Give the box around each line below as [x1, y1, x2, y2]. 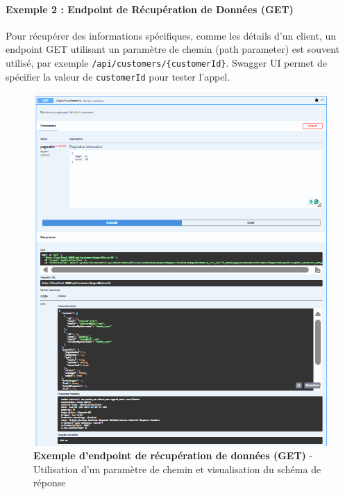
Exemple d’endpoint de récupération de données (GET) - [33, 448, 313, 463]
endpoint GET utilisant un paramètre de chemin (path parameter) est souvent [6, 42, 339, 56]
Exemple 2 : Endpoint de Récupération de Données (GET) [6, 1, 294, 16]
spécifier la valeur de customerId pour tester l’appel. [6, 69, 230, 83]
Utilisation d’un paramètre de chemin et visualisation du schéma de [33, 461, 321, 476]
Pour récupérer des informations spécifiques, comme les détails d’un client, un [6, 28, 337, 42]
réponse [33, 475, 66, 490]
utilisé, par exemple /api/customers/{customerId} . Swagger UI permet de [6, 55, 327, 69]
